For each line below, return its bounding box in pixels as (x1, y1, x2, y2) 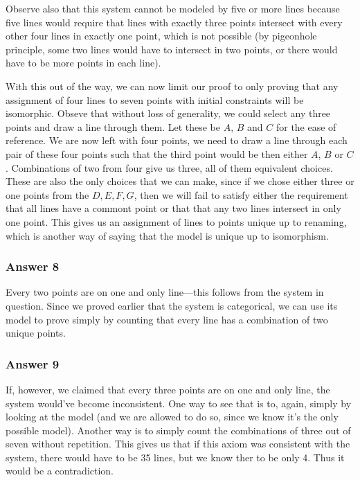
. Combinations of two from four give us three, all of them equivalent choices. (6, 160, 333, 175)
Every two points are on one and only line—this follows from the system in (6, 285, 324, 299)
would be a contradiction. (6, 463, 114, 478)
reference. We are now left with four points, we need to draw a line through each (6, 133, 348, 148)
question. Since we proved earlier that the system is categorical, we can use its (6, 298, 338, 312)
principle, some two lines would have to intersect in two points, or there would (6, 42, 338, 56)
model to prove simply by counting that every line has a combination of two (6, 312, 328, 326)
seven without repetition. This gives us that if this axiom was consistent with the (6, 436, 350, 451)
